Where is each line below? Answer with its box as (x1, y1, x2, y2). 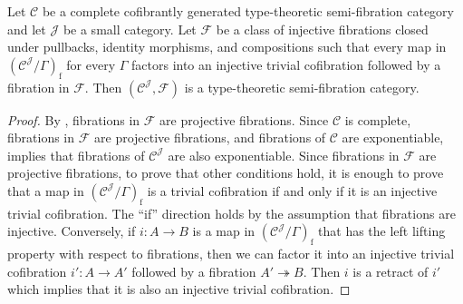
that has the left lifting (318, 221, 446, 240)
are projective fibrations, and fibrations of (94, 128, 326, 147)
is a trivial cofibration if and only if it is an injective (147, 181, 438, 200)
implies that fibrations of (7, 145, 145, 164)
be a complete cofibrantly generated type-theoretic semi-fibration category (42, 2, 454, 20)
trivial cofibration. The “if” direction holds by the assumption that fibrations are (7, 203, 456, 222)
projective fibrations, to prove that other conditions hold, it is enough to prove (7, 163, 444, 182)
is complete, (344, 110, 411, 129)
